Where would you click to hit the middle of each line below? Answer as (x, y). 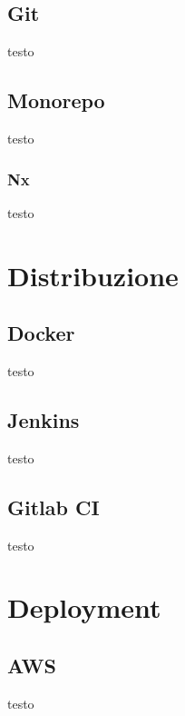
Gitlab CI (54, 507)
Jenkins (44, 419)
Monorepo (56, 100)
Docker (41, 333)
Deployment (84, 607)
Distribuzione (93, 275)
